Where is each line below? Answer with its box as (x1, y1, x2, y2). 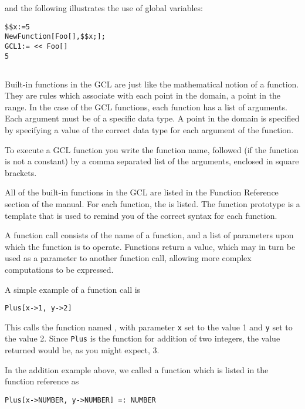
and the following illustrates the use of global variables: (5, 2, 203, 13)
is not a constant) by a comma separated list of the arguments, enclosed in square (5, 155, 299, 167)
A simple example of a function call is (5, 283, 141, 295)
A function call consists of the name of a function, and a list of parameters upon (5, 229, 294, 241)
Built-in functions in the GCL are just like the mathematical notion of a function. (5, 77, 299, 90)
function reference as (5, 375, 79, 387)
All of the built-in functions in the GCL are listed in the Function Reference (5, 186, 279, 198)
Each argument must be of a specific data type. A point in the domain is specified (5, 112, 300, 124)
